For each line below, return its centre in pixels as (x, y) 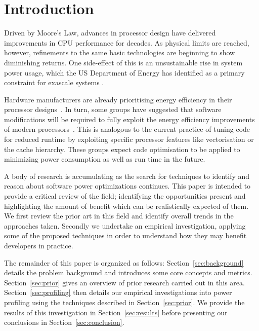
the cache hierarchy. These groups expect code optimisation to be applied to (122, 149)
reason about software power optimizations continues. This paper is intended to (127, 186)
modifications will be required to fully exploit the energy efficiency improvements (129, 119)
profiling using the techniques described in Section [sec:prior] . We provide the (124, 302)
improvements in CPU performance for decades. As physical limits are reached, (127, 42)
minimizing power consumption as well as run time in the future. (105, 159)
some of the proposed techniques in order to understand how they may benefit (125, 235)
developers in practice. (39, 245)
